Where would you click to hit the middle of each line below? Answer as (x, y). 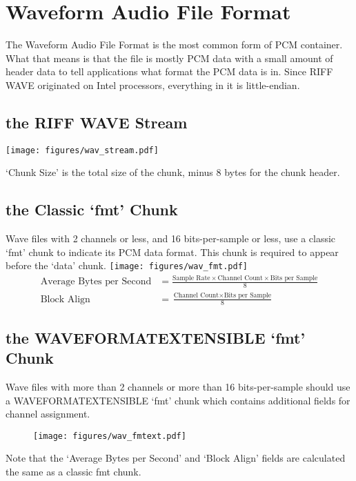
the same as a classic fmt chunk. (73, 471)
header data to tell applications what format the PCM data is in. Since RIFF (169, 71)
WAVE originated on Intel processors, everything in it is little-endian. (153, 85)
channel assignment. (48, 414)
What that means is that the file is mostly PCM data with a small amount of (169, 58)
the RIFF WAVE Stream (97, 122)
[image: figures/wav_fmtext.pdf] (110, 436)
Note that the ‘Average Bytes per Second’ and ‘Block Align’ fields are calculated (176, 458)
